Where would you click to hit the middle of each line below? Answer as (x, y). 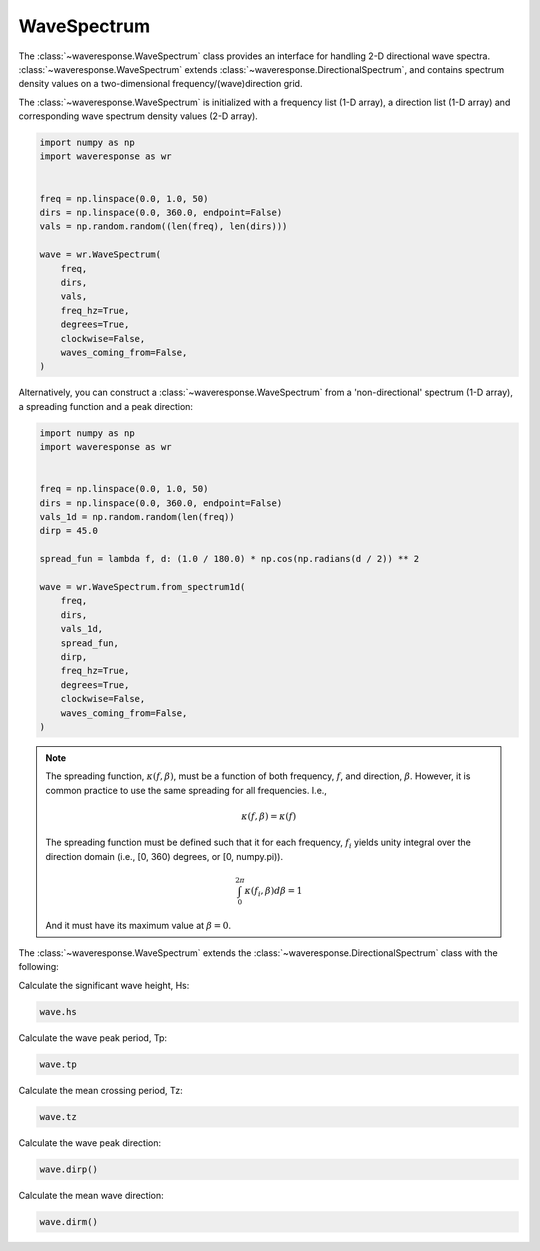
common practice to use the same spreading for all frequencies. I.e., (186, 790)
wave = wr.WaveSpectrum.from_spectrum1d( (142, 586)
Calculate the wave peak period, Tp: (92, 1037)
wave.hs (58, 1011)
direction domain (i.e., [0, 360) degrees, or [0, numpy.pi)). (164, 856)
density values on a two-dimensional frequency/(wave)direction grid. (160, 84)
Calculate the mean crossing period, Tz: (101, 1090)
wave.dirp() (69, 1169)
